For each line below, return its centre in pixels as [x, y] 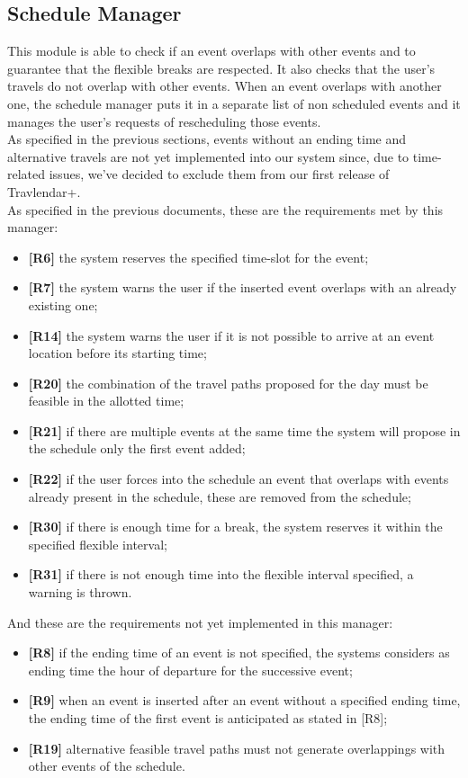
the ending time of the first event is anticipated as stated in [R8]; [208, 718]
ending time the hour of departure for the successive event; [190, 670]
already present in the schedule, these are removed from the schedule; [220, 496]
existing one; [63, 304]
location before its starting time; [117, 353]
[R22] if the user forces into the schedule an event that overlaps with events [238, 479]
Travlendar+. [44, 191]
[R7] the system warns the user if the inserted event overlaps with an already [243, 287]
